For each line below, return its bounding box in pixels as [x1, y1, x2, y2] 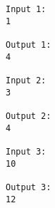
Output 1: [6, 39, 51, 50]
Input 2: [6, 75, 47, 85]
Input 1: [6, 4, 47, 14]
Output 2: [6, 110, 51, 121]
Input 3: [6, 146, 47, 157]
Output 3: [6, 182, 51, 192]
